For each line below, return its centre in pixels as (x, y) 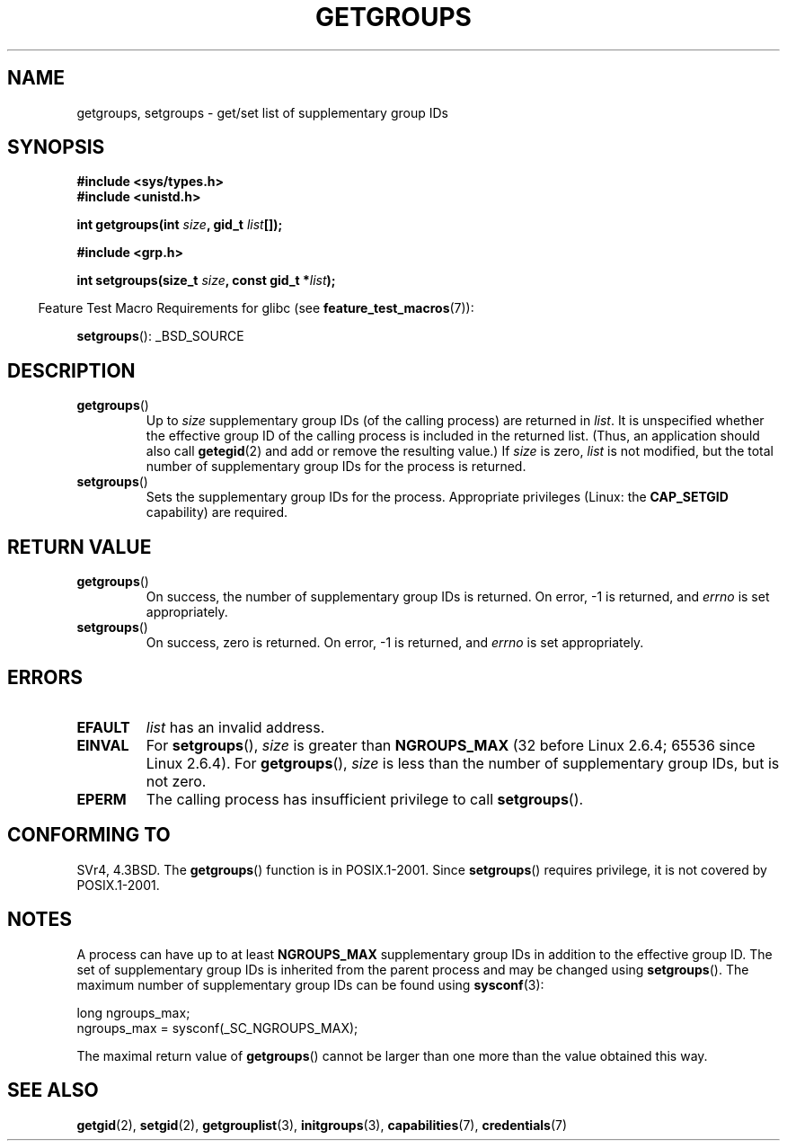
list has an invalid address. (235, 727)
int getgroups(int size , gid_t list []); (180, 225)
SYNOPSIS (56, 147)
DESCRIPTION (71, 370)
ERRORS (45, 677)
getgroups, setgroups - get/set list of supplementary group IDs (262, 112)
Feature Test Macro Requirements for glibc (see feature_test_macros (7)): (256, 308)
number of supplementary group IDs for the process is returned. (336, 467)
